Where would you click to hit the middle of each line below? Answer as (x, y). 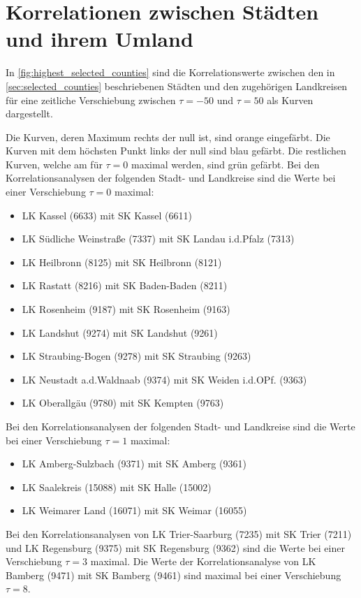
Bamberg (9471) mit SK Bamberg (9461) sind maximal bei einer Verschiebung (174, 575)
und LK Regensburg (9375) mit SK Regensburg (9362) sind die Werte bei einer (175, 547)
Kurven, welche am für (54, 164)
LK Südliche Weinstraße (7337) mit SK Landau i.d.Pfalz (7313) (158, 239)
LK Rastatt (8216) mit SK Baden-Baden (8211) (125, 285)
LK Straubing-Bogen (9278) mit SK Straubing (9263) (137, 356)
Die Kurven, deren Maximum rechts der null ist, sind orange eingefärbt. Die (168, 137)
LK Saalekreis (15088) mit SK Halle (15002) (117, 487)
